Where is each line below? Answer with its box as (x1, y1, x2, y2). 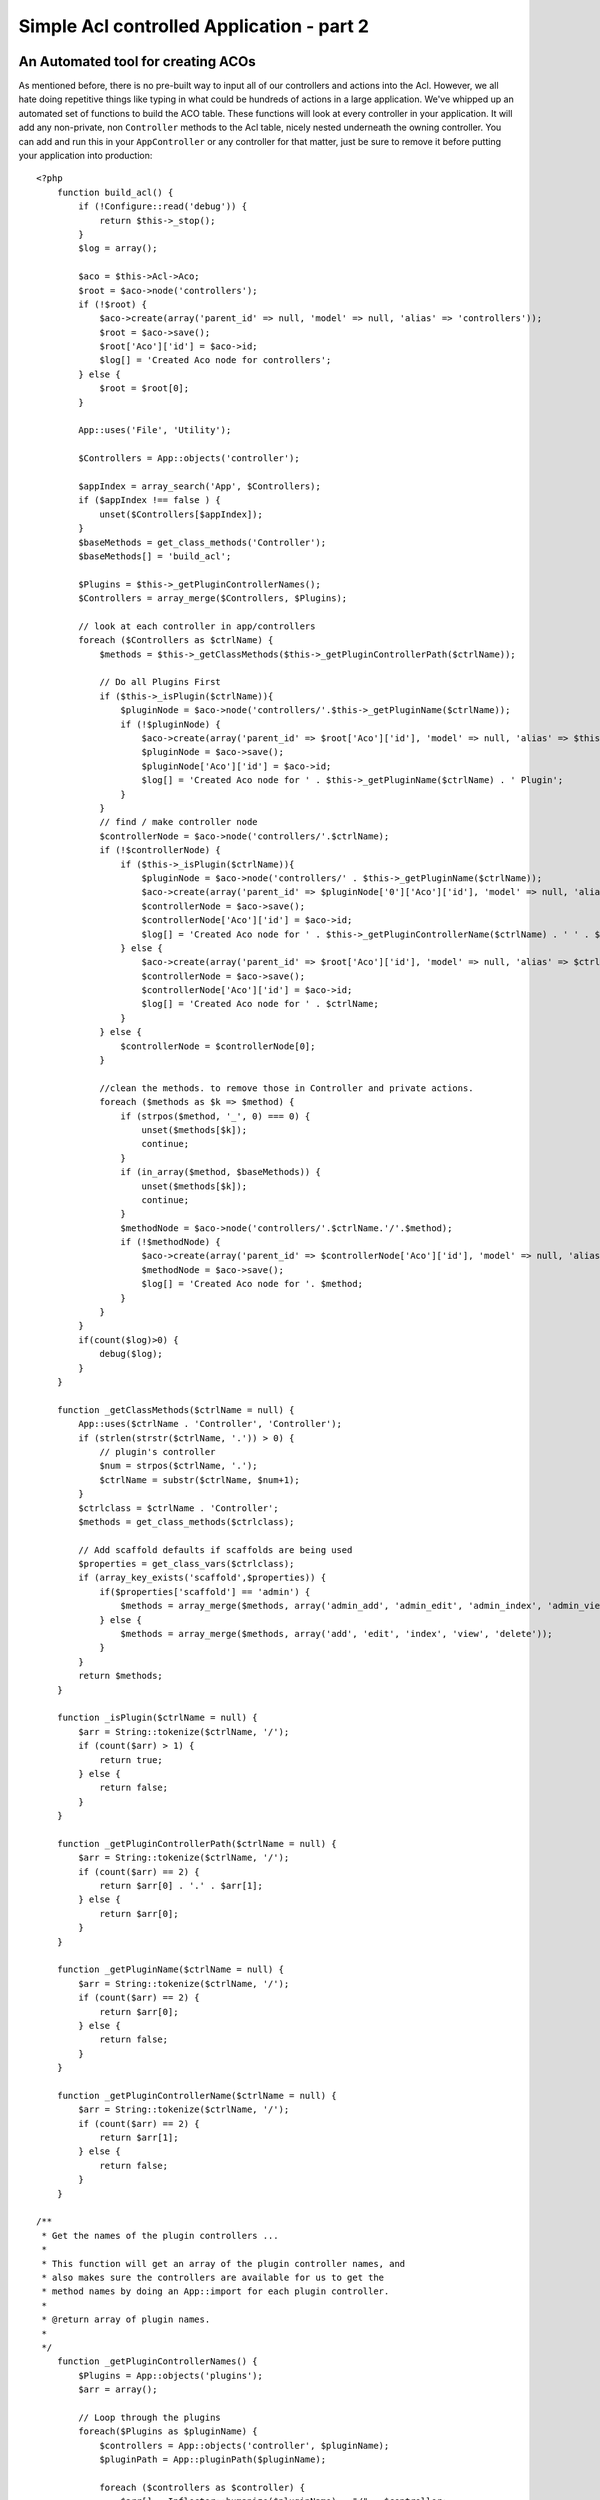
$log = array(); (78, 243, 158, 254)
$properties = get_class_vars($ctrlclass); (78, 1558, 295, 1570)
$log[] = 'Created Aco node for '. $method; (141, 1278, 364, 1290)
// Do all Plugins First (99, 676, 222, 688)
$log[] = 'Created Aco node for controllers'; (99, 355, 332, 366)
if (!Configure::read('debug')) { (78, 201, 248, 212)
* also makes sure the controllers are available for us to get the (41, 2272, 385, 2283)
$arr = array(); (78, 2384, 158, 2395)
